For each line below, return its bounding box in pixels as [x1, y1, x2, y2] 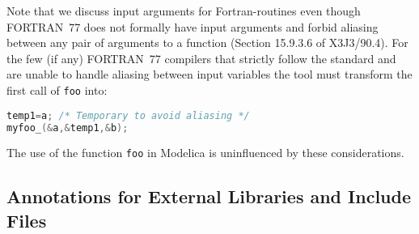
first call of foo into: [6, 81, 108, 98]
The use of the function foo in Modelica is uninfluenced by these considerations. [6, 144, 404, 161]
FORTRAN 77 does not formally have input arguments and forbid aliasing [6, 18, 379, 35]
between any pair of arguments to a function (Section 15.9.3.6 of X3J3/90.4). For [6, 34, 408, 51]
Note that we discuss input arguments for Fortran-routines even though [6, 2, 361, 19]
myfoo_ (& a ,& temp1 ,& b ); [6, 121, 129, 134]
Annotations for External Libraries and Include [6, 184, 411, 209]
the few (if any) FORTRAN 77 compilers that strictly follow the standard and [6, 49, 396, 66]
